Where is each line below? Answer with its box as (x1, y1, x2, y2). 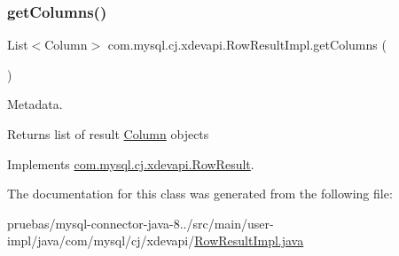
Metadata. (7, 95, 63, 113)
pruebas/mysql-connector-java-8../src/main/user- (7, 213, 274, 232)
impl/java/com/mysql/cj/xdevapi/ (7, 231, 195, 250)
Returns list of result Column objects (7, 125, 209, 143)
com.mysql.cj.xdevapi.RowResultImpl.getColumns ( (107, 35, 387, 54)
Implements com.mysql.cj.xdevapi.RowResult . (7, 154, 254, 173)
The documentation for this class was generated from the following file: (7, 184, 393, 203)
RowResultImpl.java (194, 231, 304, 250)
